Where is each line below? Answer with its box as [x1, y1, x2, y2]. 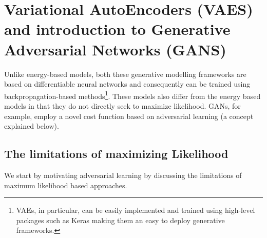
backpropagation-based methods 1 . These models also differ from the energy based [4, 89, 261, 101]
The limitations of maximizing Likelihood [4, 146, 228, 162]
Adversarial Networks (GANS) [4, 38, 226, 60]
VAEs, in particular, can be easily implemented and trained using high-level [16, 205, 255, 215]
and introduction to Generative [4, 18, 231, 39]
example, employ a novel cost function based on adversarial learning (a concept [4, 110, 254, 121]
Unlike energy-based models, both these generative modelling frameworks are [4, 68, 246, 79]
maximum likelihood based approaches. [4, 180, 127, 190]
